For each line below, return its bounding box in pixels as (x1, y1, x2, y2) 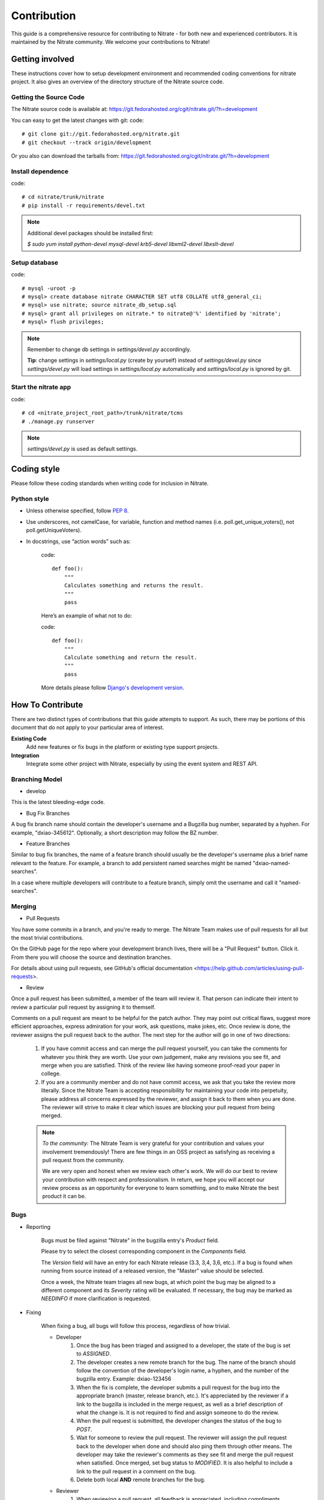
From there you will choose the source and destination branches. (11, 953, 172, 961)
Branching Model (11, 775, 62, 783)
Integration (11, 752, 40, 759)
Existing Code (11, 735, 47, 742)
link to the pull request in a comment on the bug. (76, 1468, 196, 1475)
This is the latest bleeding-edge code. (11, 799, 105, 806)
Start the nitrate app (11, 383, 71, 391)
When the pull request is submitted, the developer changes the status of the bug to (76, 1417, 282, 1424)
